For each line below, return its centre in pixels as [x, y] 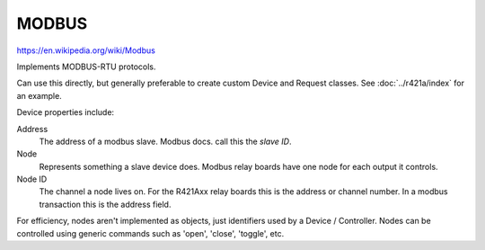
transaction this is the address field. [105, 204]
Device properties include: [66, 112]
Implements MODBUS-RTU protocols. [86, 67]
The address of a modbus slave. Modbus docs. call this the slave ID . [165, 141]
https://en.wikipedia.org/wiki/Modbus [86, 50]
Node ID [32, 179]
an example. [39, 95]
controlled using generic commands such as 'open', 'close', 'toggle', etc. [150, 233]
